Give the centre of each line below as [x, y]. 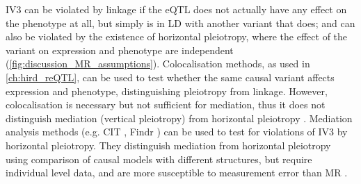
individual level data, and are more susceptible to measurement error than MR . [177, 173]
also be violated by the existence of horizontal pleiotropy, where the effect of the [177, 36]
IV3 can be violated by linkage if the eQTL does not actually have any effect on [176, 9]
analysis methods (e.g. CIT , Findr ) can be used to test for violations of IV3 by [177, 132]
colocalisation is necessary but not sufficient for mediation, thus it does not [166, 104]
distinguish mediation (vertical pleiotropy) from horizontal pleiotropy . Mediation [179, 118]
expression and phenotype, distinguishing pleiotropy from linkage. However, [167, 91]
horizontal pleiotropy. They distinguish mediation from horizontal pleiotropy [168, 145]
